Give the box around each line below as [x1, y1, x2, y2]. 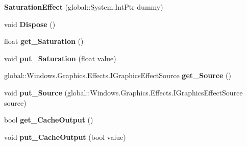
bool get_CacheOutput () [4, 114, 93, 125]
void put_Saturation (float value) [4, 53, 116, 63]
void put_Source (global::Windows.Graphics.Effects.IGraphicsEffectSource [4, 87, 243, 98]
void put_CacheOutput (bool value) [4, 131, 126, 142]
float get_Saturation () [4, 36, 84, 46]
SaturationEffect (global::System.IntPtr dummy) [4, 2, 163, 12]
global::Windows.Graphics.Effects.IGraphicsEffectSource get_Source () [4, 70, 231, 81]
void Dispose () [4, 18, 56, 29]
